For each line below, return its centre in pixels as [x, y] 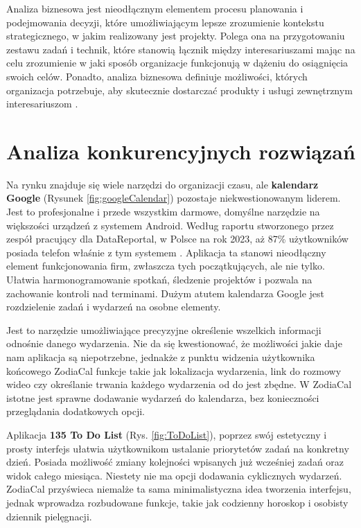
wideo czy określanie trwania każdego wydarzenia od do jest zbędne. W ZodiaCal [179, 384]
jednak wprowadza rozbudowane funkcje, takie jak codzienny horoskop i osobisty [177, 502]
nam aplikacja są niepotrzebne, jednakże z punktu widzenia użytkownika [161, 357]
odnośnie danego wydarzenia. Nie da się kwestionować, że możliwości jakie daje [174, 343]
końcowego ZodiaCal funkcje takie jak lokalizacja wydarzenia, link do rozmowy [174, 370]
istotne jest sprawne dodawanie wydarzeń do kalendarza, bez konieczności [163, 397]
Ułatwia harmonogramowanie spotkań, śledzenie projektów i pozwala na [159, 280]
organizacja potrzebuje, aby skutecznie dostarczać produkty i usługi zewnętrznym [179, 90]
